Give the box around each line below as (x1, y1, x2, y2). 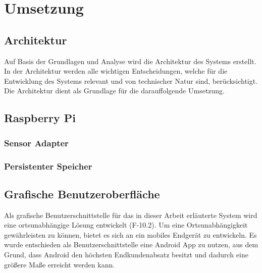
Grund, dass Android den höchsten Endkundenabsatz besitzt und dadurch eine (4, 249, 248, 259)
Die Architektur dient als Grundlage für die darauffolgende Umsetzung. (4, 85, 225, 96)
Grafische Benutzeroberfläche (4, 186, 160, 201)
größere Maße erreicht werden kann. (4, 259, 115, 269)
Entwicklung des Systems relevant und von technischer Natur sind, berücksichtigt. (4, 75, 258, 86)
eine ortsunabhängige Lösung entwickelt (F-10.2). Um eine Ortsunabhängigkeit (4, 220, 248, 230)
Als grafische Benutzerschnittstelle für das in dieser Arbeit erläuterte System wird (4, 209, 257, 220)
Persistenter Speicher (4, 159, 92, 172)
